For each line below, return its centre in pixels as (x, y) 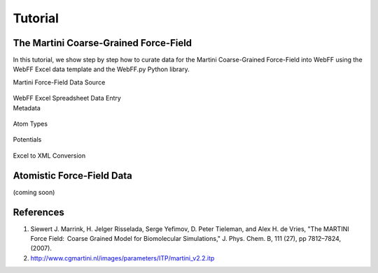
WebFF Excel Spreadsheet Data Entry (67, 98)
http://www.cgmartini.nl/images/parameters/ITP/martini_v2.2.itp (122, 258)
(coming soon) (34, 192)
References (38, 212)
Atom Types (30, 124)
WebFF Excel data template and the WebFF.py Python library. (101, 69)
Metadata (27, 108)
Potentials (27, 140)
